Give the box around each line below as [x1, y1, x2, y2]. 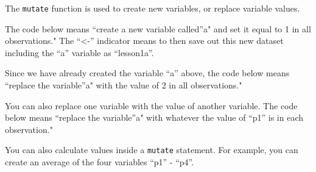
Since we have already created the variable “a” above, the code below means [5, 66, 290, 79]
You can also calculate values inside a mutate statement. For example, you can [5, 143, 298, 156]
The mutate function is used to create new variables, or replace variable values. [5, 2, 300, 14]
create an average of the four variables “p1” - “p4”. [5, 156, 194, 168]
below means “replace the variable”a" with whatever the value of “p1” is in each [5, 111, 303, 124]
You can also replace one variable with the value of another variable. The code [5, 99, 298, 112]
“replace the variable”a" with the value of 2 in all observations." [5, 79, 242, 91]
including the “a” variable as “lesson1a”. [5, 46, 154, 59]
